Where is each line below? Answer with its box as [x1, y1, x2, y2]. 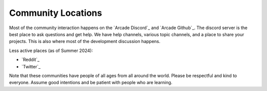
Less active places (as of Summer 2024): [9, 47, 93, 53]
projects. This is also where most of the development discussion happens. [9, 39, 161, 45]
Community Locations [9, 7, 102, 18]
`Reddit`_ [21, 57, 40, 63]
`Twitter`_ [21, 63, 41, 69]
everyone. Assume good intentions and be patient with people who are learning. [9, 80, 173, 86]
